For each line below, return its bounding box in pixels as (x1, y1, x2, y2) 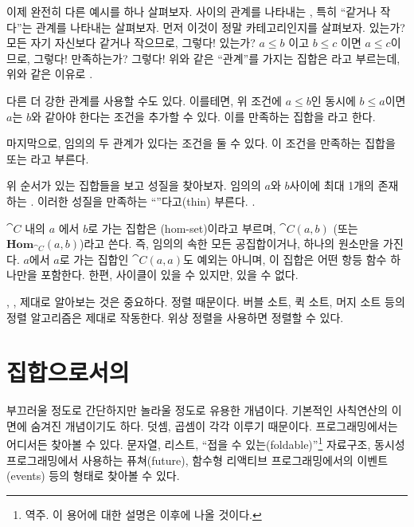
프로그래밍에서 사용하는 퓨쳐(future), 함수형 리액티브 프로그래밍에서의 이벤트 (6, 451, 389, 468)
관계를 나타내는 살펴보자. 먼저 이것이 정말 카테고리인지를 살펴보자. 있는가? (36, 18, 405, 35)
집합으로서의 (6, 356, 130, 388)
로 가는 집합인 (59, 250, 129, 267)
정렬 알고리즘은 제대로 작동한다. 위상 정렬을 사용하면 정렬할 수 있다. (6, 309, 344, 325)
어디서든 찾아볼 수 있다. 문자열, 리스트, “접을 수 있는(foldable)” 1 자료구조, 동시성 (6, 434, 405, 453)
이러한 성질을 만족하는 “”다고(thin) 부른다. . (37, 192, 256, 209)
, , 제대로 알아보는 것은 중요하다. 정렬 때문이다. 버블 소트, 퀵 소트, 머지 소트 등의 (6, 293, 405, 309)
